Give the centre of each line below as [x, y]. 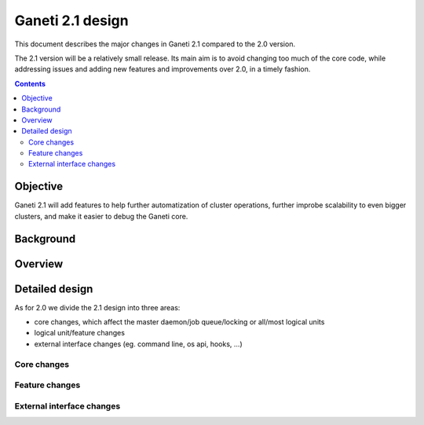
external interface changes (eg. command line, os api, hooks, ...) [138, 344]
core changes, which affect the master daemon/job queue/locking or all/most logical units [179, 322]
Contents [30, 83]
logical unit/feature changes [80, 333]
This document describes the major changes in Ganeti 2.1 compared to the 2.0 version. [155, 44]
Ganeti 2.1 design [71, 20]
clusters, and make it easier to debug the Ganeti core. [101, 216]
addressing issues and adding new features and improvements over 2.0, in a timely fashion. [163, 69]
